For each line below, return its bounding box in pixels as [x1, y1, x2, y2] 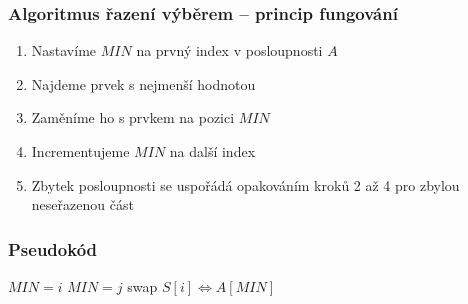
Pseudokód [8, 236, 98, 261]
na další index [169, 141, 256, 161]
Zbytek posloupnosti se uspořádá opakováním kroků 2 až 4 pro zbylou [31, 174, 460, 195]
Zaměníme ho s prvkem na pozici [31, 107, 235, 128]
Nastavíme [31, 40, 97, 61]
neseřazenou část [31, 194, 134, 215]
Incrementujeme [31, 141, 130, 161]
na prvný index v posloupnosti [136, 40, 323, 61]
